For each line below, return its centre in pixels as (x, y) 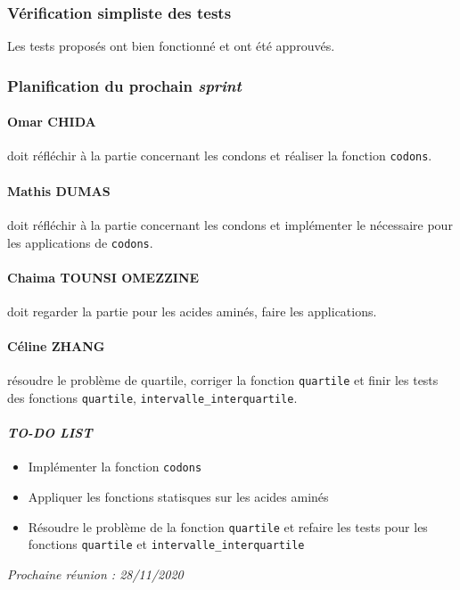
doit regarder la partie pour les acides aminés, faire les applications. (192, 311)
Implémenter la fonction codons (115, 467)
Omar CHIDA (52, 122)
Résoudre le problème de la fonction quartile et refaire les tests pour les (228, 526)
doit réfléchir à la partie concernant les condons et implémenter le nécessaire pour (230, 224)
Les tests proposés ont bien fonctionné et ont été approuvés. (171, 46)
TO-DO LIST (50, 433)
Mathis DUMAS (59, 190)
